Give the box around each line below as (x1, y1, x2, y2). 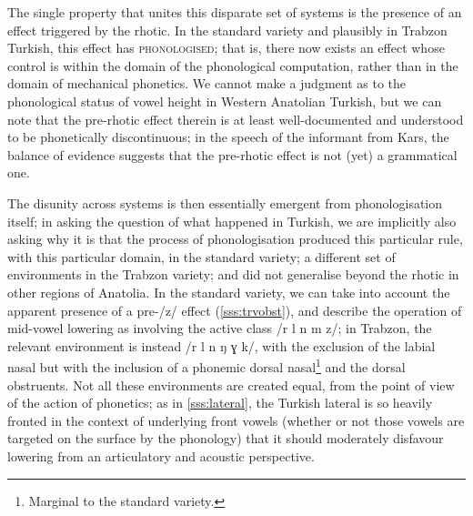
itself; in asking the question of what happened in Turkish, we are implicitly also (7, 211, 457, 230)
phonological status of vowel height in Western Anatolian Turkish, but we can (7, 91, 442, 110)
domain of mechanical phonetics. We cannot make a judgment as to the (7, 74, 407, 93)
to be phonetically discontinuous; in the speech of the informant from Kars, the (7, 127, 449, 147)
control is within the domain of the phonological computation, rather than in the (7, 56, 458, 75)
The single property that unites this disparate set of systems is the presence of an (7, 3, 462, 21)
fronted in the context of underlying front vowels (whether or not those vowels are (7, 410, 465, 430)
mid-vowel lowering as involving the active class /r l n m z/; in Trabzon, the (7, 319, 432, 338)
